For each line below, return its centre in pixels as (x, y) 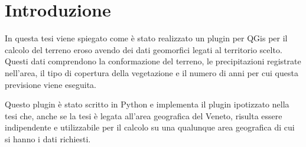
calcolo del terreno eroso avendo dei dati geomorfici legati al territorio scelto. (144, 49)
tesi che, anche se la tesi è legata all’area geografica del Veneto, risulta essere (144, 115)
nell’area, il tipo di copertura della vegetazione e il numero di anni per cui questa (152, 72)
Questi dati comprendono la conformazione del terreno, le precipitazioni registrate (153, 61)
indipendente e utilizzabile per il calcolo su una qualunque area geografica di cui (150, 127)
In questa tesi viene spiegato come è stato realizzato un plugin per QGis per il (146, 38)
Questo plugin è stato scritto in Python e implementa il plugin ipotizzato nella (147, 104)
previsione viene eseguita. (51, 84)
